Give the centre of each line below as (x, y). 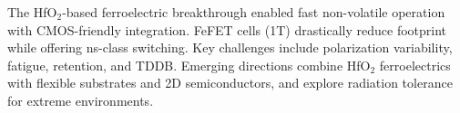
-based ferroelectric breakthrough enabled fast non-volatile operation (254, 12)
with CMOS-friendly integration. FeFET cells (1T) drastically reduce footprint (227, 29)
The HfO (32, 12)
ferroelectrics (415, 65)
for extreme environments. (81, 100)
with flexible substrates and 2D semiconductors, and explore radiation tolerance (230, 83)
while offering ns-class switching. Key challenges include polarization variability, (230, 47)
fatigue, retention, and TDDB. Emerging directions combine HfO (189, 65)
